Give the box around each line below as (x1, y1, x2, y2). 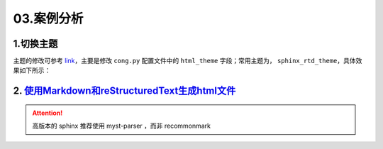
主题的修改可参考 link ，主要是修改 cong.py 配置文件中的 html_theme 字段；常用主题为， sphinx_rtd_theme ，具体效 (13, 57, 362, 65)
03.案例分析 (13, 11, 84, 26)
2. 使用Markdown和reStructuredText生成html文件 (13, 85, 236, 97)
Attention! (32, 109, 63, 117)
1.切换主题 (13, 38, 58, 50)
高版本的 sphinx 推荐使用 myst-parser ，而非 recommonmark (32, 121, 211, 131)
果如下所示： (13, 66, 51, 74)
